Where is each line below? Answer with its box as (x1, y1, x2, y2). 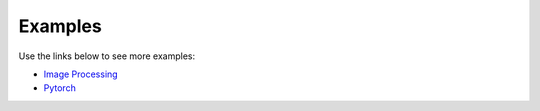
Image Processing (43, 68, 119, 80)
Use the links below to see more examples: (18, 50, 195, 62)
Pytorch (43, 82, 77, 94)
